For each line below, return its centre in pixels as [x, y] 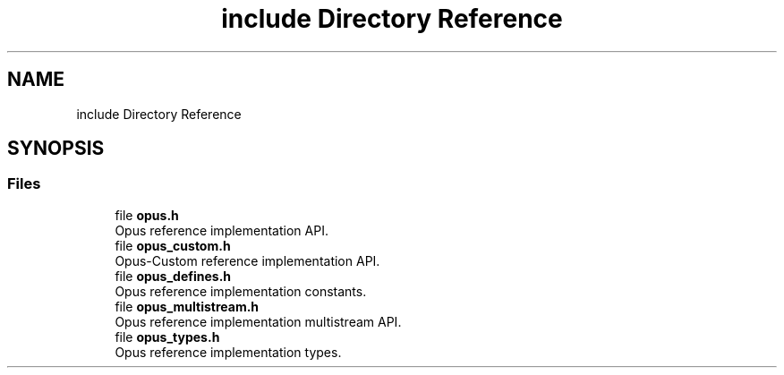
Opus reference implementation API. [222, 230]
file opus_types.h [167, 337]
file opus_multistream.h [187, 306]
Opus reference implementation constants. [241, 291]
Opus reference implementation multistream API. [258, 321]
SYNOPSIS [56, 149]
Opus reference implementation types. [228, 352]
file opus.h [147, 215]
